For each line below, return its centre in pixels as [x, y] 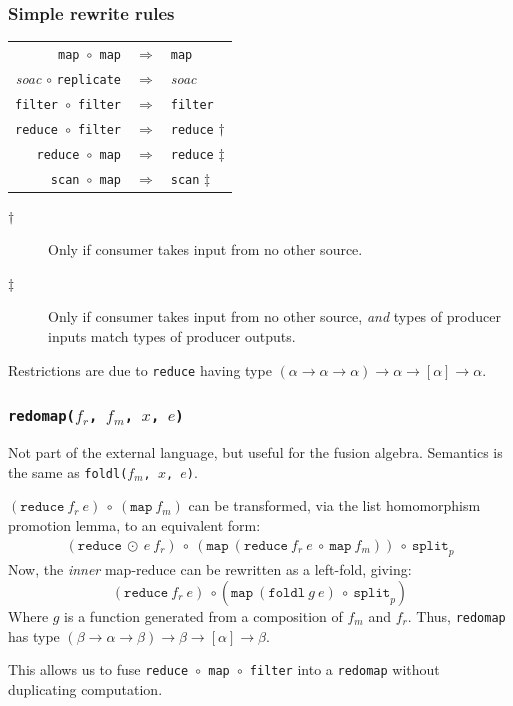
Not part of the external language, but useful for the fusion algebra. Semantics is [255, 452]
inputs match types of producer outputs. [172, 336]
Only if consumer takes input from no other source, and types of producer [274, 316]
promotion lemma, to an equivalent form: [134, 524]
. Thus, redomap [456, 615]
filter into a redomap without [344, 669]
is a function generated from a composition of [203, 615]
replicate [89, 79]
